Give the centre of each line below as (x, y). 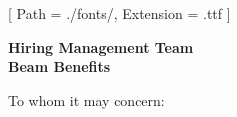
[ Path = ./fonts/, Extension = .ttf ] (119, 13)
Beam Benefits (59, 66)
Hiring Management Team (101, 46)
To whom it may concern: (86, 99)
